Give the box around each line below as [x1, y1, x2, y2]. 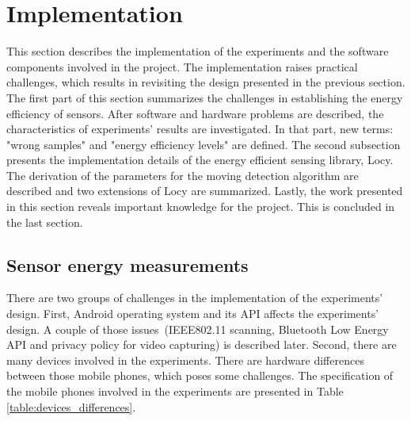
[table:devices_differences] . [6, 398, 136, 415]
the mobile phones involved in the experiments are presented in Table [6, 383, 344, 400]
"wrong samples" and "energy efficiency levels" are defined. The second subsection [6, 136, 401, 152]
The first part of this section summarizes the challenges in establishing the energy [6, 89, 403, 105]
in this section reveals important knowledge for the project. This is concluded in [6, 198, 395, 215]
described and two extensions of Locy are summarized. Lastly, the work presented [6, 182, 403, 199]
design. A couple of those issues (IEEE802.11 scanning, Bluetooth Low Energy [6, 320, 389, 337]
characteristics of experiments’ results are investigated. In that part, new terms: [6, 121, 394, 137]
